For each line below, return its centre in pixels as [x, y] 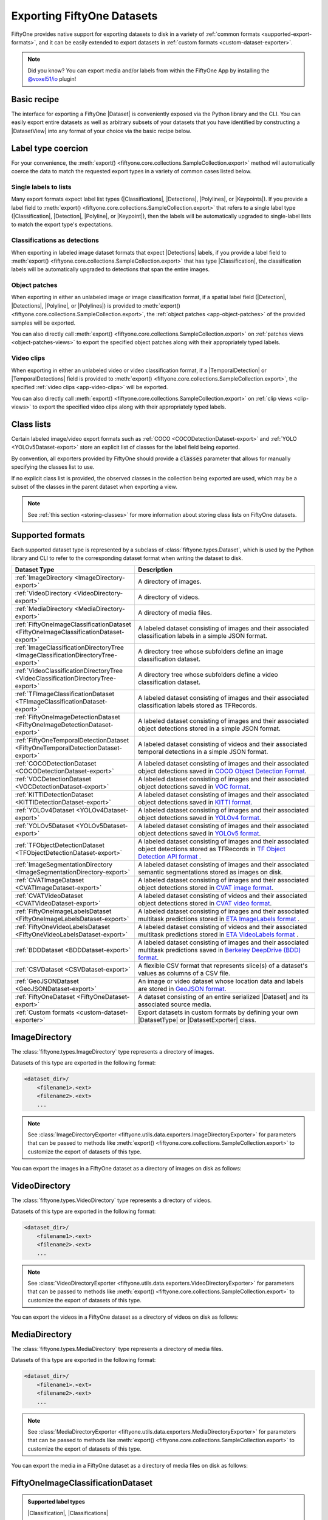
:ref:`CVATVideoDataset [49, 896]
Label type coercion [50, 148]
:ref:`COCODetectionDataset [56, 764]
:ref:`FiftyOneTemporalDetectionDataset [72, 741]
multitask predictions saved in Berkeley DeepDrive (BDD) [219, 950]
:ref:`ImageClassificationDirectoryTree [69, 648]
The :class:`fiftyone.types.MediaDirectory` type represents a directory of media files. [117, 1349]
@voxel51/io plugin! [52, 79]
